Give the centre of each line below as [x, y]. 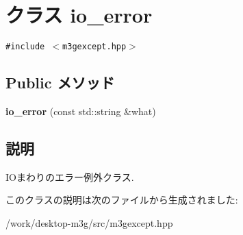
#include [25, 47]
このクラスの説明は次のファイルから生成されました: [122, 200]
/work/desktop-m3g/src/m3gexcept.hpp [89, 222]
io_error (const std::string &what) [81, 111]
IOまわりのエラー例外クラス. [70, 176]
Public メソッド [60, 83]
